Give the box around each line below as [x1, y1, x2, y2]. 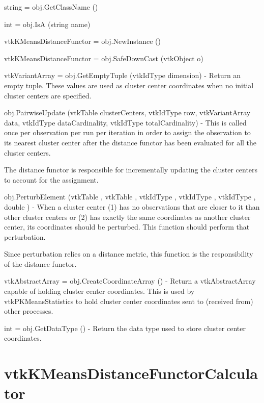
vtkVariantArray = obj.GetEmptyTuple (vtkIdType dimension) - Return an [4, 70, 241, 81]
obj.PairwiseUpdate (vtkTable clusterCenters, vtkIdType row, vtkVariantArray [4, 107, 251, 118]
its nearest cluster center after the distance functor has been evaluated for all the [4, 137, 257, 147]
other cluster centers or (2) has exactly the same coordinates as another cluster [4, 211, 251, 222]
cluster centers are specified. [4, 90, 92, 100]
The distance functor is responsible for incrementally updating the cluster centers [4, 164, 258, 175]
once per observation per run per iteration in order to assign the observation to [4, 127, 251, 138]
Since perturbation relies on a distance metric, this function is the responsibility [4, 248, 253, 259]
